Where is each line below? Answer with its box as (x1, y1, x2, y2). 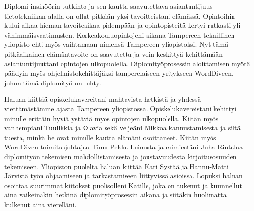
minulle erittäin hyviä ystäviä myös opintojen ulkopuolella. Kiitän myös (4, 113, 219, 123)
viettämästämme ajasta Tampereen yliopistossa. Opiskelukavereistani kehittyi (4, 103, 237, 113)
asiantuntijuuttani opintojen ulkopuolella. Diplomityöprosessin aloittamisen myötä (4, 58, 250, 68)
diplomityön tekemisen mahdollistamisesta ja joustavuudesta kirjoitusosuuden (4, 151, 237, 161)
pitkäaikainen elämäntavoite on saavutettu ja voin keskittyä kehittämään (4, 48, 223, 59)
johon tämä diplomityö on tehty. (4, 77, 101, 87)
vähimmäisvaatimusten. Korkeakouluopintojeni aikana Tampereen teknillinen (4, 29, 235, 40)
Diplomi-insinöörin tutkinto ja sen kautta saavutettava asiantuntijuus (4, 1, 212, 11)
